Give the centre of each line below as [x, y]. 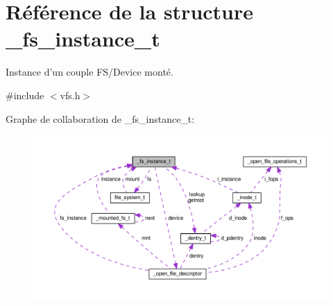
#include [25, 95]
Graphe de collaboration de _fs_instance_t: [100, 118]
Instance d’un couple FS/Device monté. [89, 72]
